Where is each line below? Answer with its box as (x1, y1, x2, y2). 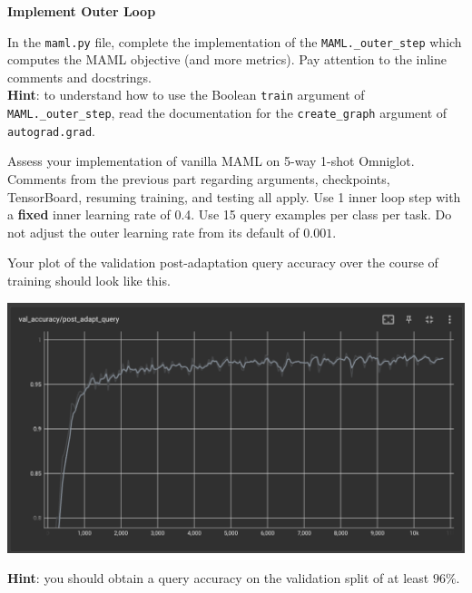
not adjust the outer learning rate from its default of (7, 222, 300, 241)
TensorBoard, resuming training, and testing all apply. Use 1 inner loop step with (7, 187, 461, 206)
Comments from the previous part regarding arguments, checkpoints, (7, 170, 390, 188)
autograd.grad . (7, 121, 95, 140)
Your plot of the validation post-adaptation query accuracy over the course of (7, 253, 438, 272)
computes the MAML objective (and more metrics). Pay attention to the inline (7, 50, 447, 69)
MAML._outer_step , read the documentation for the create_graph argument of (7, 103, 447, 122)
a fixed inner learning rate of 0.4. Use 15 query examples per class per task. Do (7, 205, 452, 224)
